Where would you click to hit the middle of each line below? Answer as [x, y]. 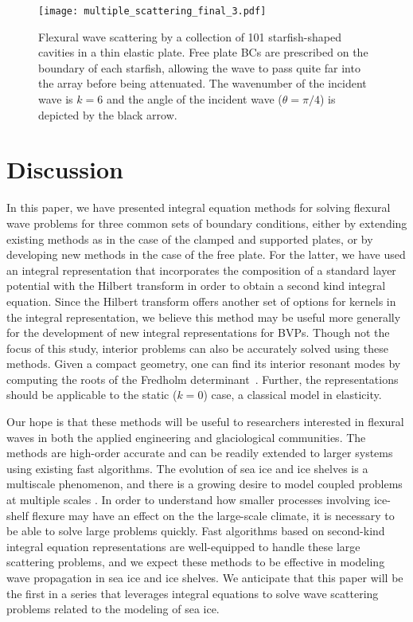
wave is [56, 99]
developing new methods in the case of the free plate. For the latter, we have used [206, 254]
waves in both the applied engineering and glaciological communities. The [186, 437]
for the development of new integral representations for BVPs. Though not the [198, 333]
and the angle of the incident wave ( [194, 99]
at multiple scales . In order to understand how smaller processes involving [189, 500]
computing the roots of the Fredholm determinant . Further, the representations [203, 379]
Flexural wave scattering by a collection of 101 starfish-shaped [190, 36]
